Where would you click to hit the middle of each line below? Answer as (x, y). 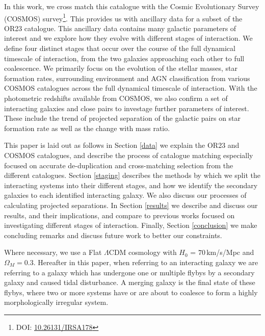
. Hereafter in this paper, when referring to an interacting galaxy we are (146, 262)
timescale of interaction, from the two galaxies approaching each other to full (124, 58)
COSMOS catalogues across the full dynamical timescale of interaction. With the (131, 88)
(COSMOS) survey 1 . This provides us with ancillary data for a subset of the (123, 17)
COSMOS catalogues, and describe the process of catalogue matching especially (129, 155)
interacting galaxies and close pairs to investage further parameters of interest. (127, 108)
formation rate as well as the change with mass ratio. (87, 128)
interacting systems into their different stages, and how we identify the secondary (131, 185)
